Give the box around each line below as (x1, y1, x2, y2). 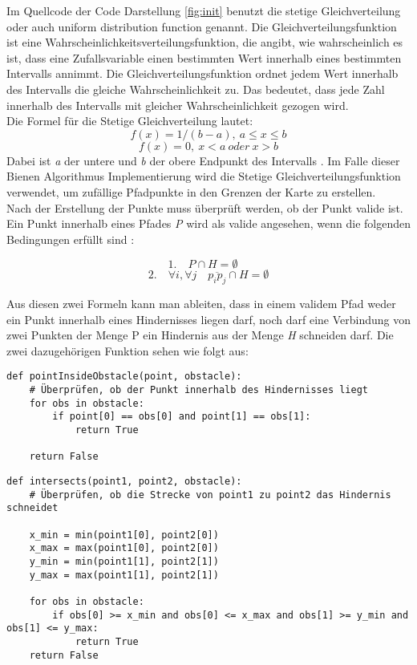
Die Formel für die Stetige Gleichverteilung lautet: (6, 112, 253, 129)
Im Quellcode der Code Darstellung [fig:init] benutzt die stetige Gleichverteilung (6, 2, 401, 18)
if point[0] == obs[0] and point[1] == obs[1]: (52, 411, 311, 423)
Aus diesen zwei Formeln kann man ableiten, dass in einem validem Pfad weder (6, 295, 396, 312)
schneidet (6, 502, 59, 514)
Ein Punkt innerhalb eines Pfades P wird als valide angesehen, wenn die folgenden (6, 215, 411, 232)
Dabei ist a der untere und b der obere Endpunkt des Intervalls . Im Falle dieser (6, 152, 400, 168)
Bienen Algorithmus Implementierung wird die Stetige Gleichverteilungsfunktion (6, 168, 401, 184)
